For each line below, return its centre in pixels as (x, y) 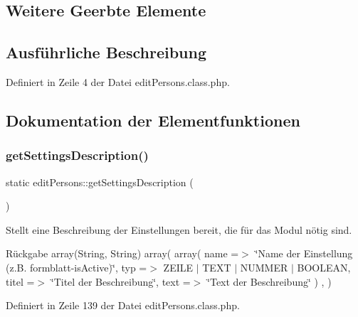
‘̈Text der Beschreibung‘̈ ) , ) (269, 281)
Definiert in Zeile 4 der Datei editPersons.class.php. (118, 81)
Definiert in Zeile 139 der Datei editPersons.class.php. (123, 305)
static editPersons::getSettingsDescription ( (100, 182)
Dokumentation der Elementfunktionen (153, 120)
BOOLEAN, (324, 267)
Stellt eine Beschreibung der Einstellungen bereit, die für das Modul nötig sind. (179, 229)
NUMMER (264, 267)
